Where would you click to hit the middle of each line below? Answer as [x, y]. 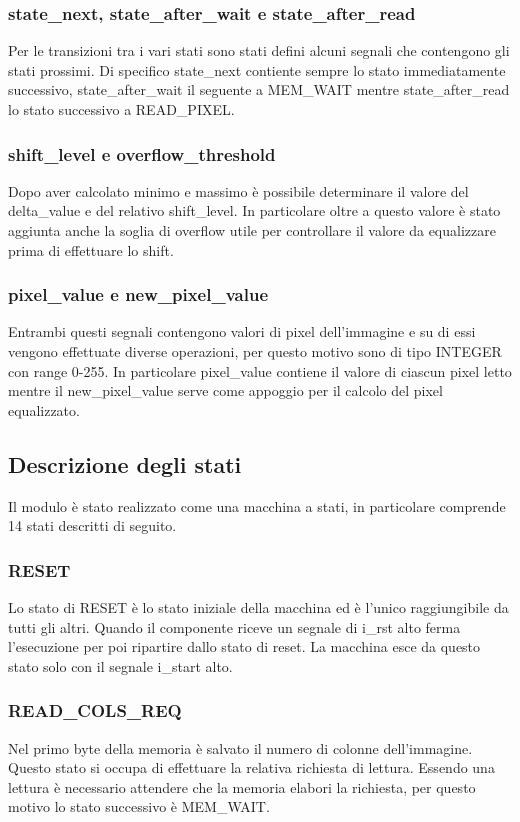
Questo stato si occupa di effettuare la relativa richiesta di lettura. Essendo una [251, 767]
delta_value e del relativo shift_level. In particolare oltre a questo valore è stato [254, 210]
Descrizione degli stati [125, 463]
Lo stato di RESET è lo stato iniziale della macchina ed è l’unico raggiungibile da [258, 606]
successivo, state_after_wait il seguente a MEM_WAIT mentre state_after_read [259, 89]
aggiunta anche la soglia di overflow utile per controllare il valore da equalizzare [252, 230]
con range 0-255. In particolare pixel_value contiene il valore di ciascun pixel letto [260, 370]
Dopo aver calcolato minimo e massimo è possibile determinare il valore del [238, 190]
